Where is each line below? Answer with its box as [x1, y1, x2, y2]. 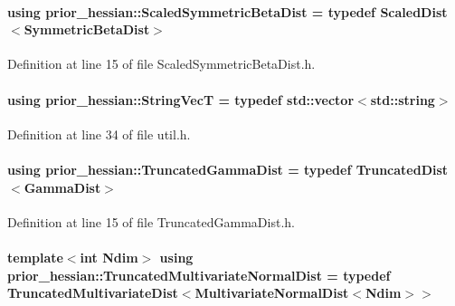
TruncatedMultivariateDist [7, 283, 178, 302]
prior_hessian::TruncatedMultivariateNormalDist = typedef [7, 265, 391, 284]
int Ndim [80, 247, 138, 266]
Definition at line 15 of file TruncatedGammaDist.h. [7, 212, 295, 231]
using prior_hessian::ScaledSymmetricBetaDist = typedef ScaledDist [7, 2, 448, 21]
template [7, 247, 63, 266]
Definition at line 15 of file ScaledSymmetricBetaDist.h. [7, 54, 316, 73]
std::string [370, 90, 435, 109]
